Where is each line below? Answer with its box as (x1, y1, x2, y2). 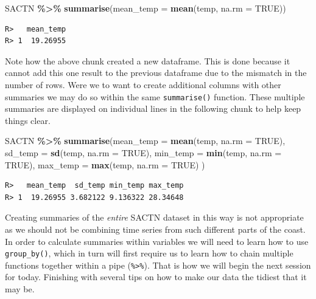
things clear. (5, 114, 51, 126)
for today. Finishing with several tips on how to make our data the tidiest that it (5, 270, 307, 283)
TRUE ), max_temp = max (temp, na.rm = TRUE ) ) (5, 158, 205, 171)
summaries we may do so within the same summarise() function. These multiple (5, 90, 305, 103)
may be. (5, 283, 35, 295)
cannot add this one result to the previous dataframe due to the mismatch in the (5, 66, 307, 79)
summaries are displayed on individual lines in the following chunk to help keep (5, 102, 301, 115)
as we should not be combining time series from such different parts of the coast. (5, 222, 306, 235)
